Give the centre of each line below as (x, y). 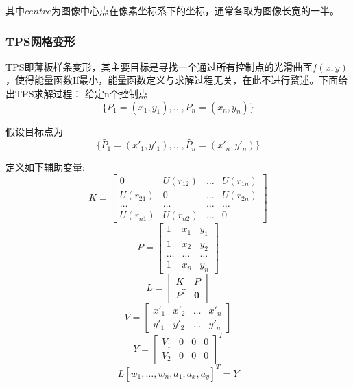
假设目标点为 (34, 131)
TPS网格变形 (40, 41)
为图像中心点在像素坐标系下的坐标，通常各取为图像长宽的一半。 (195, 10)
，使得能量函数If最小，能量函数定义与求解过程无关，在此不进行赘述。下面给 (177, 80)
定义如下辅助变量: (45, 167)
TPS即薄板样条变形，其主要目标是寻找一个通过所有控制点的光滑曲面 (159, 66)
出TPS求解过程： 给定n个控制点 (77, 93)
